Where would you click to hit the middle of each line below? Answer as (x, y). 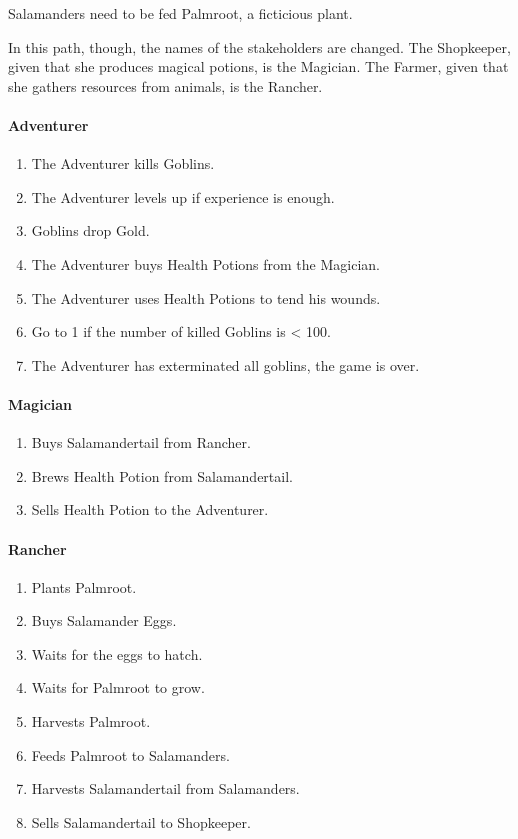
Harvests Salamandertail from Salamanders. (165, 788)
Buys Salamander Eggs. (104, 620)
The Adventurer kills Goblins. (123, 163)
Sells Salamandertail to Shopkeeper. (141, 821)
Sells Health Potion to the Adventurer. (150, 509)
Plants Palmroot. (84, 586)
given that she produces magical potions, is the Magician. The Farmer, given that (258, 66)
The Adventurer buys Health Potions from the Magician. (205, 263)
